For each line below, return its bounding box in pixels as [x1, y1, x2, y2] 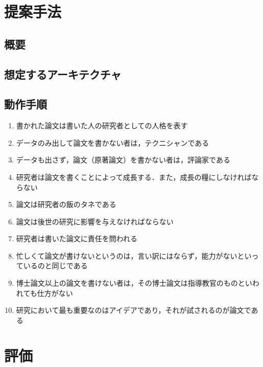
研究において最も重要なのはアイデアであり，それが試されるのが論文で [16, 305, 251, 315]
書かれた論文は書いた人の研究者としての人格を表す [16, 120, 188, 131]
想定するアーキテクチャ [4, 66, 122, 82]
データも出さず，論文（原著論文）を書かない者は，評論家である [16, 154, 230, 165]
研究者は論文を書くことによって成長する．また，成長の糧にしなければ [16, 171, 252, 182]
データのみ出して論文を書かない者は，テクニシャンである [16, 137, 209, 148]
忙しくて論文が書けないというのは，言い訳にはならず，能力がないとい [16, 250, 252, 261]
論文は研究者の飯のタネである [16, 199, 116, 210]
